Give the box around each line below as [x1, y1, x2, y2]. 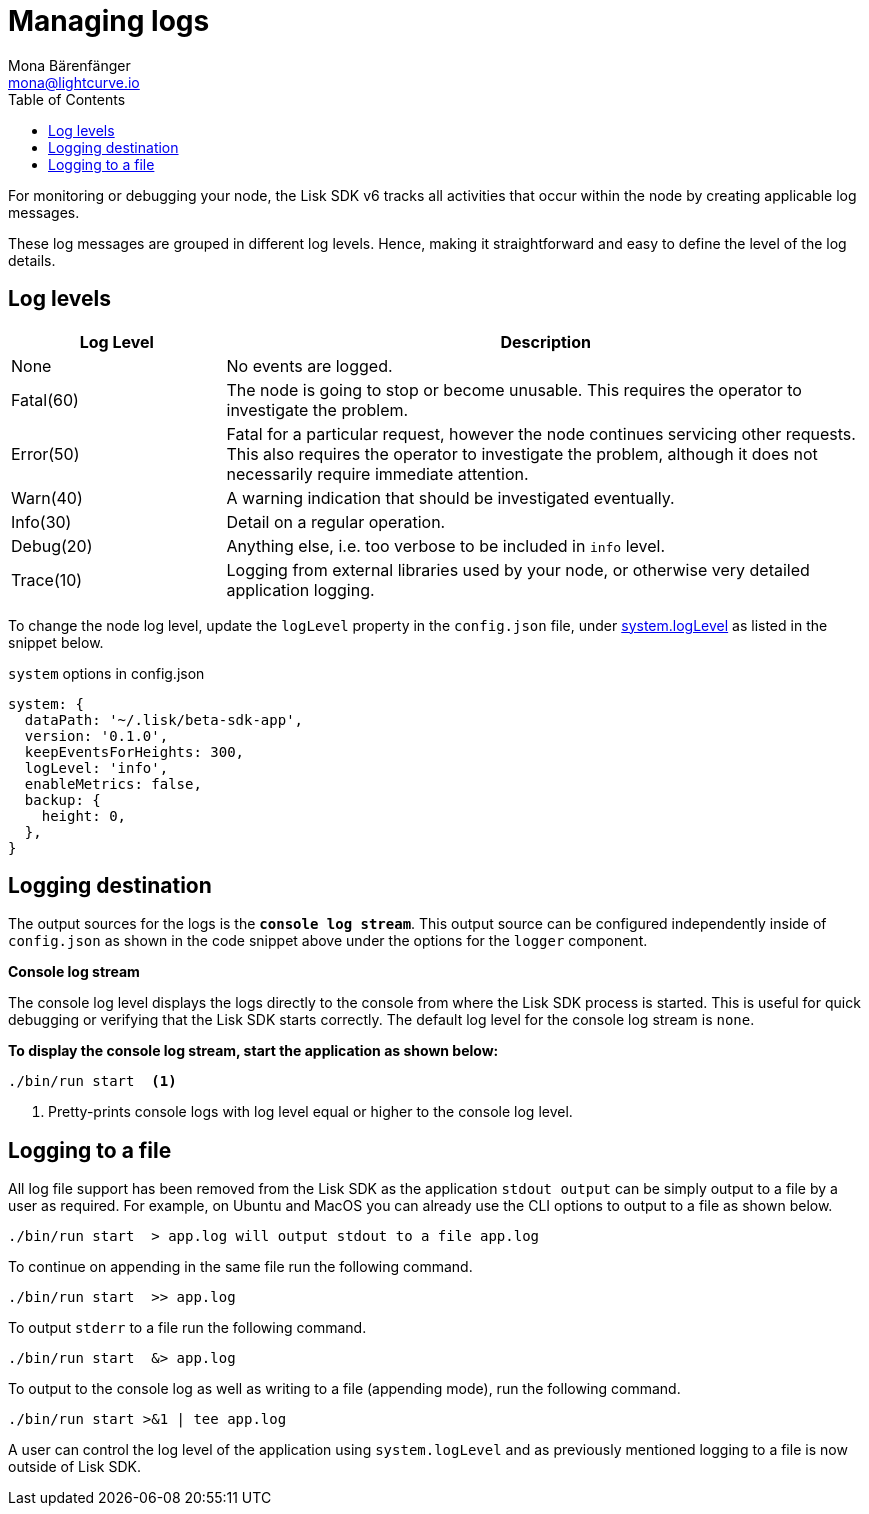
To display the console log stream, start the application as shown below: [8, 1042, 499, 1060]
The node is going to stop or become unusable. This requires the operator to [226, 379, 802, 400]
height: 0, [41, 807, 127, 824]
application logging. [226, 579, 375, 600]
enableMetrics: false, [24, 775, 202, 792]
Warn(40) [11, 487, 83, 508]
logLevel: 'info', [24, 759, 169, 776]
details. [8, 251, 56, 269]
